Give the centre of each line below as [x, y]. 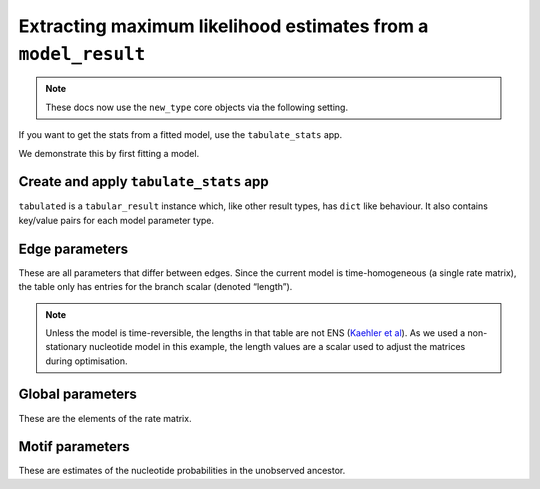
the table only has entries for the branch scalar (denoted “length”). [155, 287]
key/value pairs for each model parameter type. [116, 220]
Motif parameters [74, 446]
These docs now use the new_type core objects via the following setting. [197, 107]
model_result [82, 54]
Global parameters [77, 394]
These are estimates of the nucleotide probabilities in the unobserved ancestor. [182, 471]
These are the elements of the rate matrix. [105, 418]
